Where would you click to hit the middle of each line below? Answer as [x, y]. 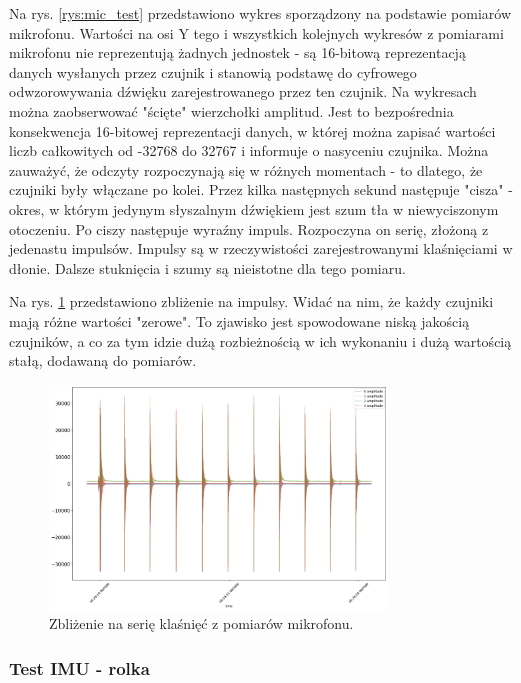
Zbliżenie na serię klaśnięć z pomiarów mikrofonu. [201, 623]
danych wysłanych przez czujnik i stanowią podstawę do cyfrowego [213, 71]
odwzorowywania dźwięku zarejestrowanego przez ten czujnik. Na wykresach [243, 91]
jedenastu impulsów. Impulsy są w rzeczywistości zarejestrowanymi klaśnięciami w [261, 248]
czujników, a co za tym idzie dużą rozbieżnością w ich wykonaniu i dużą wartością [260, 340]
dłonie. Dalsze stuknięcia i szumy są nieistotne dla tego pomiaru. [207, 267]
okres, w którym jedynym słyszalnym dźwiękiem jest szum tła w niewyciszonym [254, 208]
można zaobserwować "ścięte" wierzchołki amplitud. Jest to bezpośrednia [231, 110]
